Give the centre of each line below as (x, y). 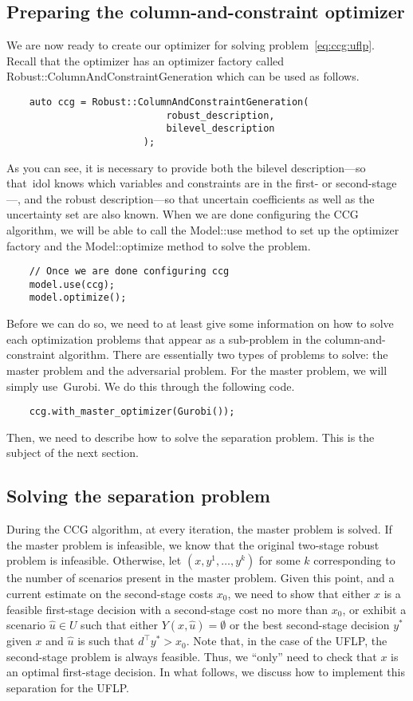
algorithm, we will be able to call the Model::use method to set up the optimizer (203, 229)
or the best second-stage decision (309, 625)
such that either (120, 625)
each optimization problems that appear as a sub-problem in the (164, 339)
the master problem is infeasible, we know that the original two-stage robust (193, 544)
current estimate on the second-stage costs (110, 593)
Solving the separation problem (138, 496)
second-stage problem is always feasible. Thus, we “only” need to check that (192, 656)
